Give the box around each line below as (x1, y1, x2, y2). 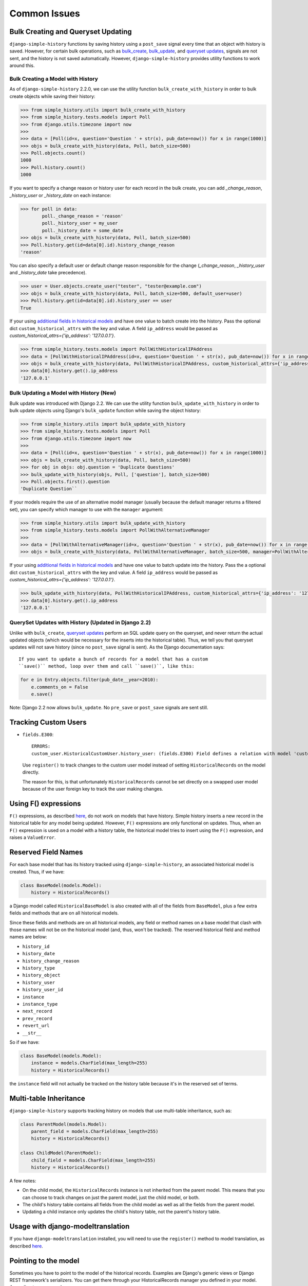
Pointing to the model (9, 1256, 80, 1265)
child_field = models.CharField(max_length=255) (31, 1157, 156, 1163)
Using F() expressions (9, 799, 82, 808)
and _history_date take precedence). (9, 270, 87, 276)
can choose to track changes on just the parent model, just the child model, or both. (22, 1194, 200, 1201)
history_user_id (22, 987, 64, 993)
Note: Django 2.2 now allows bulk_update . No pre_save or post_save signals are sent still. (9, 704, 208, 710)
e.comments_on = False (31, 684, 88, 690)
